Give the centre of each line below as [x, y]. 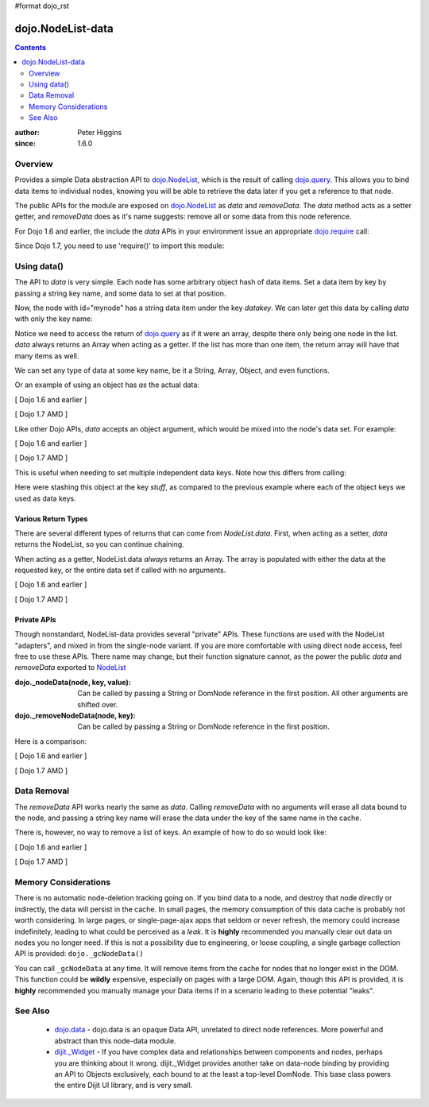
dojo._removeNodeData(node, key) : [75, 715]
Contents [31, 47]
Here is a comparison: [51, 741]
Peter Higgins [100, 132]
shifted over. [98, 704]
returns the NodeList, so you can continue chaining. [99, 544]
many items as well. [47, 356]
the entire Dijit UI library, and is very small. [124, 1086]
